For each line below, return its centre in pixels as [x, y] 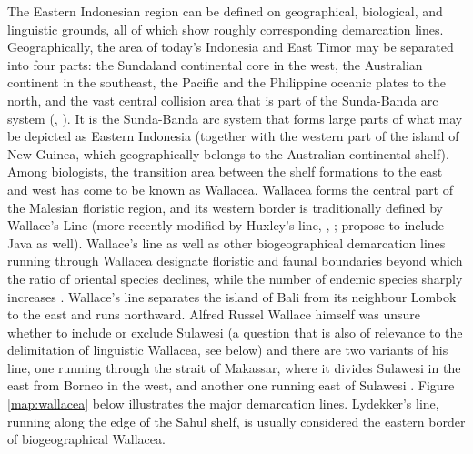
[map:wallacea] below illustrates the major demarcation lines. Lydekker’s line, [223, 404]
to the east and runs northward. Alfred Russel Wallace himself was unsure [214, 314]
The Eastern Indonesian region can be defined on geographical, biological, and [225, 11]
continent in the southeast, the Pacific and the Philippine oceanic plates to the [227, 82]
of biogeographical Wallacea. [86, 439]
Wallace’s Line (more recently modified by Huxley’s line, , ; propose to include [226, 225]
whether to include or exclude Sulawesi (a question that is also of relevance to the [235, 332]
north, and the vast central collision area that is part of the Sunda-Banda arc [223, 100]
